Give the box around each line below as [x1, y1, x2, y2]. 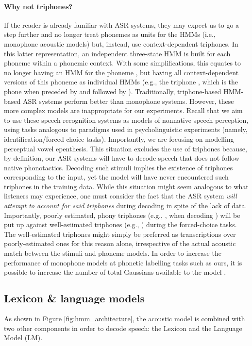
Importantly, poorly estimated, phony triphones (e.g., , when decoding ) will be [4, 210, 240, 220]
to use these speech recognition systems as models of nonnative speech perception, [4, 115, 249, 125]
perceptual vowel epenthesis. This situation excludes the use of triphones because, [4, 143, 247, 153]
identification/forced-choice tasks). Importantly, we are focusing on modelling [4, 133, 234, 144]
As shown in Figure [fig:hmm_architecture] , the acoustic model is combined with [4, 313, 245, 324]
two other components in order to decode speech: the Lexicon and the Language [4, 323, 242, 333]
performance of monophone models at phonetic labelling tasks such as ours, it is [4, 257, 242, 267]
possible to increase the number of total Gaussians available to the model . [4, 267, 226, 277]
